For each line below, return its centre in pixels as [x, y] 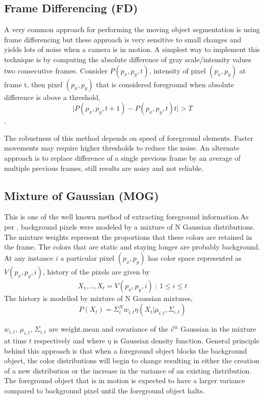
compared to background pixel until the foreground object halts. [104, 391]
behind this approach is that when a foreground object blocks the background [126, 350]
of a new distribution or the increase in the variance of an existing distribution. [128, 370]
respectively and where [70, 341]
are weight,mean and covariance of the [109, 329]
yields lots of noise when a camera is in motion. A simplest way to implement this [132, 49]
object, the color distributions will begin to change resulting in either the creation [132, 360]
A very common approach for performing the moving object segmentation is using [132, 29]
